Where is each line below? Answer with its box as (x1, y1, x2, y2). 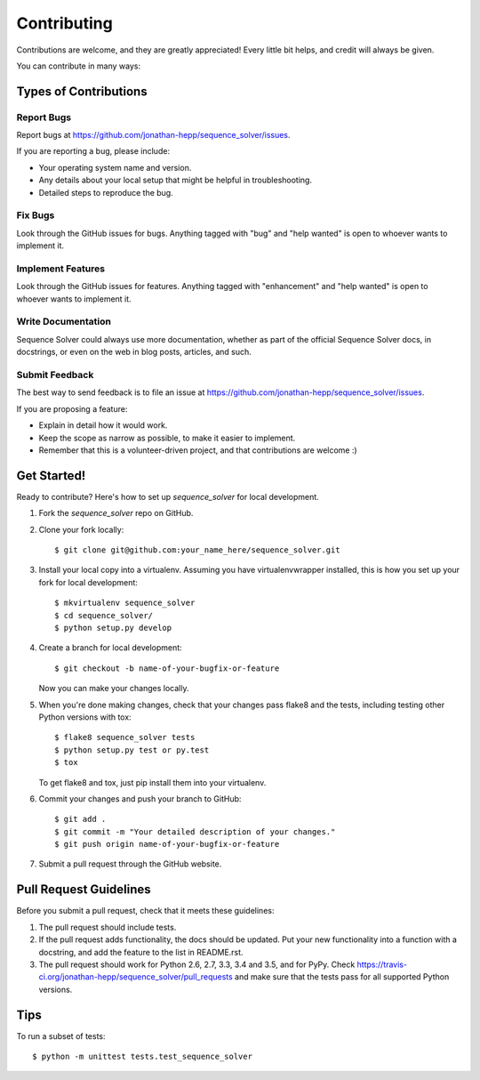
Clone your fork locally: (38, 524, 124, 535)
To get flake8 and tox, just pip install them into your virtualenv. (38, 777, 267, 787)
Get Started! (16, 468, 86, 483)
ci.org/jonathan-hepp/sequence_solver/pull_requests (38, 971, 233, 982)
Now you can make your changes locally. (38, 683, 189, 694)
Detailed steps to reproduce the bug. (38, 187, 173, 197)
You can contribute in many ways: (16, 60, 141, 71)
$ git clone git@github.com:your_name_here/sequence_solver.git (54, 545, 341, 555)
